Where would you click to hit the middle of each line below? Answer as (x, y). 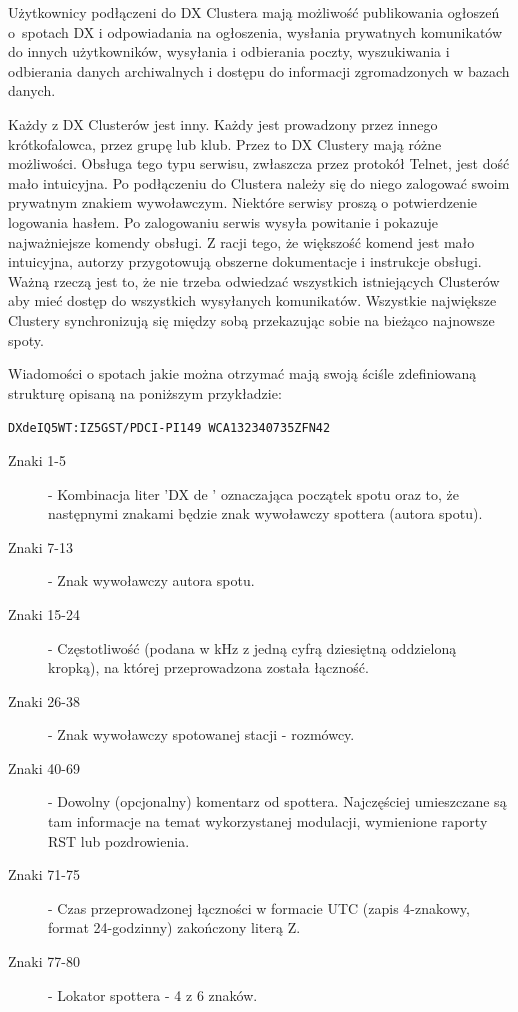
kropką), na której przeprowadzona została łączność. (208, 667)
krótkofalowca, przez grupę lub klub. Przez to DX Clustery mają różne (225, 143)
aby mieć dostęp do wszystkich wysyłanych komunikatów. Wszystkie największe (252, 300)
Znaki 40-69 (44, 767)
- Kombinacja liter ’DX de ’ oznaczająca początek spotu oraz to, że (253, 493)
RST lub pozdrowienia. (119, 840)
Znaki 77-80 (44, 961)
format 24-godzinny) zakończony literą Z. (174, 927)
